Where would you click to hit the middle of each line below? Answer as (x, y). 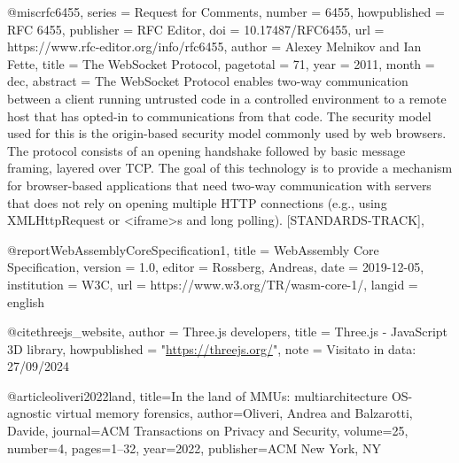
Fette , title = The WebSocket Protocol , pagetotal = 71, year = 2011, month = (221, 63)
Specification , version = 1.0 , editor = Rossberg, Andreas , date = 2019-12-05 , (216, 267)
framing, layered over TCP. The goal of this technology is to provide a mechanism (230, 168)
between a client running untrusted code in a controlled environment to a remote (227, 98)
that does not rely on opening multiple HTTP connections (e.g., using (197, 202)
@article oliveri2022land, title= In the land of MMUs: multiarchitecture (198, 395)
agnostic (29, 413)
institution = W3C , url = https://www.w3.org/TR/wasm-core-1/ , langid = (213, 284)
